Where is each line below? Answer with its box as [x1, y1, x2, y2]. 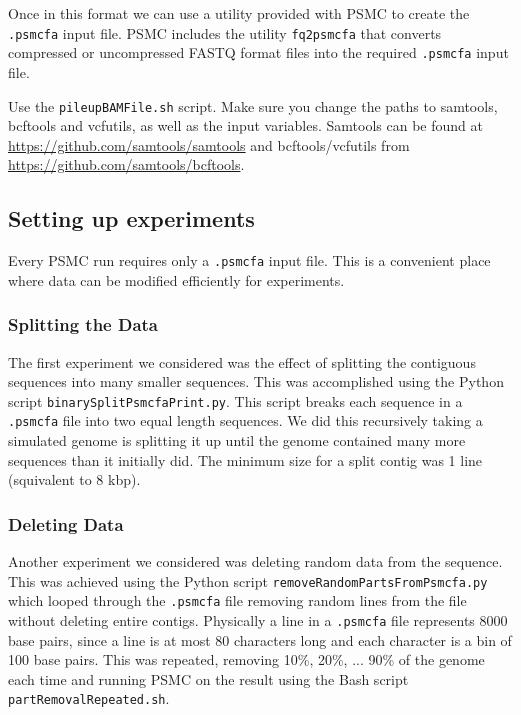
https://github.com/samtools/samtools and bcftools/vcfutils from [8, 134, 410, 155]
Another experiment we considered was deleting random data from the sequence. [8, 551, 503, 572]
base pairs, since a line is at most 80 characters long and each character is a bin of [8, 629, 512, 650]
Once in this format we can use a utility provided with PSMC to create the [8, 3, 470, 23]
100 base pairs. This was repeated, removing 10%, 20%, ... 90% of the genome [8, 649, 485, 670]
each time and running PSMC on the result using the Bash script [8, 668, 409, 689]
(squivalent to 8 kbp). [8, 469, 141, 490]
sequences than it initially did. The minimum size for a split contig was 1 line [8, 449, 483, 470]
